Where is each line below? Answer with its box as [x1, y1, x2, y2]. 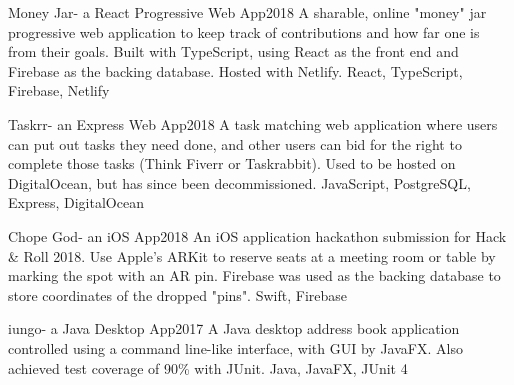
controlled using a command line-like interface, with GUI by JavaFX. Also [8, 337, 463, 358]
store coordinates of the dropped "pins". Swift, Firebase [8, 284, 348, 305]
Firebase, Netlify [8, 80, 110, 101]
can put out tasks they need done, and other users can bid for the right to [8, 133, 462, 154]
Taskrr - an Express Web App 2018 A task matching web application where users [8, 113, 498, 134]
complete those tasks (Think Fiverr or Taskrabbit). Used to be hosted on [8, 153, 456, 174]
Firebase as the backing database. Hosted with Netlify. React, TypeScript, [8, 60, 463, 81]
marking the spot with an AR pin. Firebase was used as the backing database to [8, 265, 501, 286]
